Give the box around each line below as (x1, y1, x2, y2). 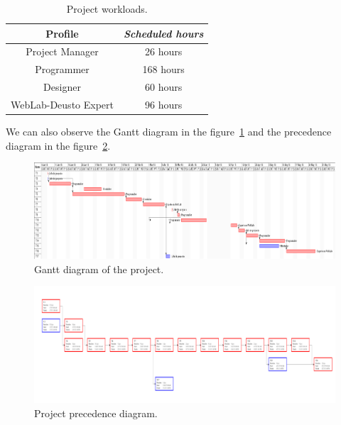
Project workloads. (66, 1, 148, 16)
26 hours (145, 44, 183, 59)
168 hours (142, 62, 185, 77)
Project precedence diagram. (34, 405, 158, 420)
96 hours (145, 96, 183, 111)
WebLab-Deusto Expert (11, 96, 114, 111)
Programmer (35, 62, 90, 77)
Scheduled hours (124, 26, 204, 40)
